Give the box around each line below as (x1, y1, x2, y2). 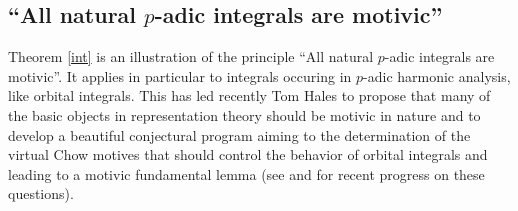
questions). (8, 183, 74, 204)
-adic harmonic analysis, (363, 65, 511, 86)
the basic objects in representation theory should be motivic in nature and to (8, 104, 481, 125)
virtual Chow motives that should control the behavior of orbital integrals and (8, 144, 488, 165)
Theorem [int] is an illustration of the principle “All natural (8, 46, 374, 67)
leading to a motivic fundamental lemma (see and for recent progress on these (8, 163, 485, 184)
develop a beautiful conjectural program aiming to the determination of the (8, 124, 471, 145)
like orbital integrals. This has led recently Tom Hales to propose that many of (8, 85, 491, 106)
